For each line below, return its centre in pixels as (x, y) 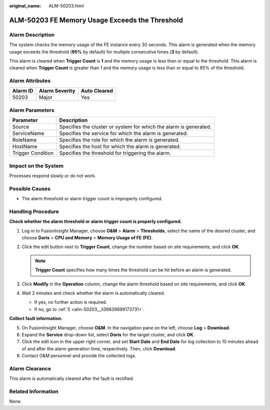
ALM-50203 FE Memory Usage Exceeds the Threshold (96, 20)
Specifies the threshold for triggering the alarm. (115, 153)
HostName (25, 147)
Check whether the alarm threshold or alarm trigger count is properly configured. (95, 222)
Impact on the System (36, 166)
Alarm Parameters (32, 110)
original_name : (25, 6)
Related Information (34, 391)
